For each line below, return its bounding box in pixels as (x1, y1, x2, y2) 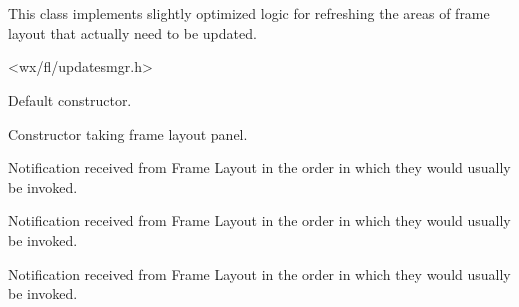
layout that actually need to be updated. (8, 22, 257, 43)
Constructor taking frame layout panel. (8, 123, 248, 144)
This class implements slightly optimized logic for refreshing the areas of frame (8, 3, 490, 24)
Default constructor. (8, 89, 132, 110)
